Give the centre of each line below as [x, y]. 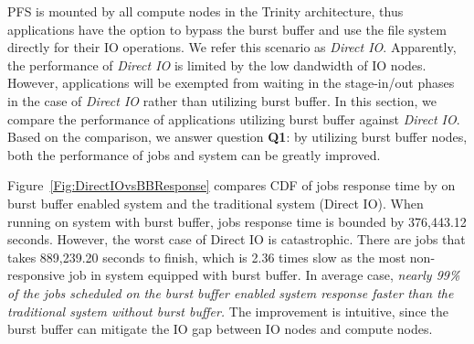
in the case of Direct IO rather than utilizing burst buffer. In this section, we [222, 100]
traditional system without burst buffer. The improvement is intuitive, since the [228, 311]
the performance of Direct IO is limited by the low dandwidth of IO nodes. [217, 64]
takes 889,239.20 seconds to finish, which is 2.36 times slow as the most [207, 257]
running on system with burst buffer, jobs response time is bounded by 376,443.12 [237, 221]
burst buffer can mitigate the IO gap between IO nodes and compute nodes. [220, 329]
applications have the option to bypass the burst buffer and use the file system [227, 29]
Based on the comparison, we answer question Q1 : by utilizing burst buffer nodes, [237, 137]
